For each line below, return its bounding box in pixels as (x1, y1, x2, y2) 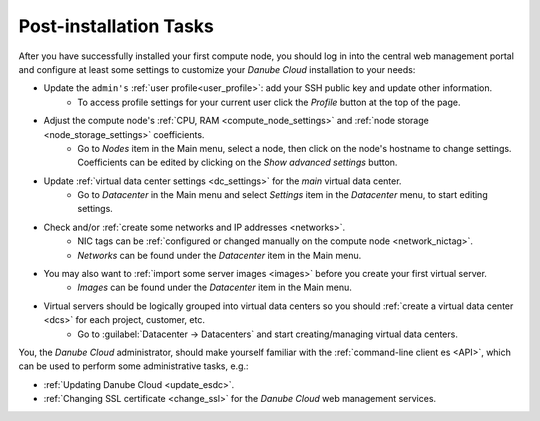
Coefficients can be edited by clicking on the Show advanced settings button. (77, 156, 398, 169)
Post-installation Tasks (18, 15, 215, 37)
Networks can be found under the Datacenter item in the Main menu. (77, 249, 362, 261)
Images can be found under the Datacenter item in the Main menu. (77, 281, 352, 294)
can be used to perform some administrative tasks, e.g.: (18, 360, 249, 372)
